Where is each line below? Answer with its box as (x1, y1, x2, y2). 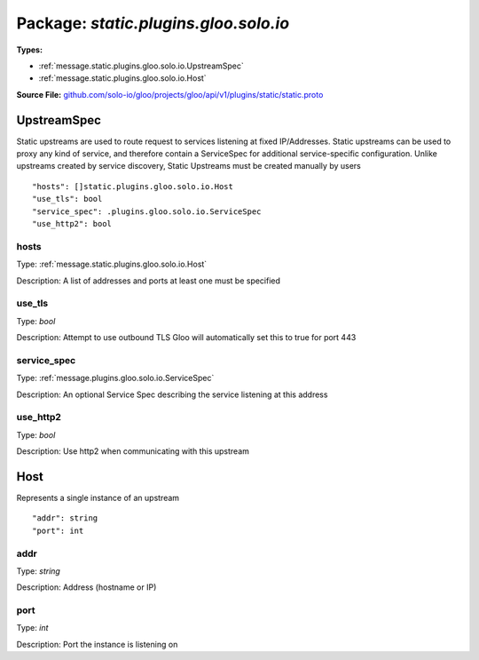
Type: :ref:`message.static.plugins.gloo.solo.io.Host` (16, 258, 208, 270)
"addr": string (32, 513, 98, 523)
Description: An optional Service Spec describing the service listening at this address (16, 389, 328, 400)
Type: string (16, 565, 61, 577)
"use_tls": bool (32, 194, 103, 204)
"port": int (32, 525, 84, 536)
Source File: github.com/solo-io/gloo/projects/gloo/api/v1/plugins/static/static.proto (16, 89, 324, 99)
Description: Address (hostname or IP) (16, 582, 157, 592)
